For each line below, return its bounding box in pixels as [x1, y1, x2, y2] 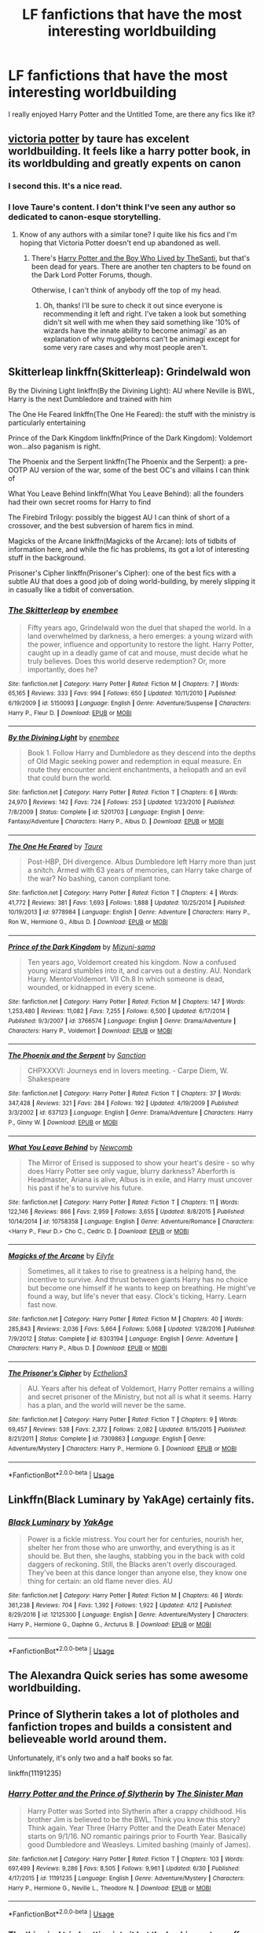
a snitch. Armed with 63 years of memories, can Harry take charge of [27, 865, 253, 874]
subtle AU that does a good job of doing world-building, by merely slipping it [8, 577, 255, 587]
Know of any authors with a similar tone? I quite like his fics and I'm [19, 229, 237, 239]
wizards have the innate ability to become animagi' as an [42, 326, 227, 335]
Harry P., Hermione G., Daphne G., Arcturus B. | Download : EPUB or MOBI [8, 1620, 212, 1629]
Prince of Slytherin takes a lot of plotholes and [8, 1708, 240, 1722]
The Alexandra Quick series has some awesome [8, 1669, 249, 1682]
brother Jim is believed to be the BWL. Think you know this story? [27, 1815, 240, 1824]
